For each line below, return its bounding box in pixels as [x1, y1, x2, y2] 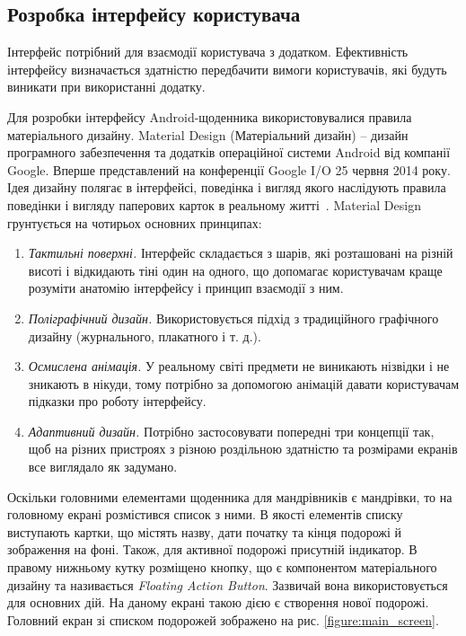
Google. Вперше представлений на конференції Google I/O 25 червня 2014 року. [7, 160, 451, 179]
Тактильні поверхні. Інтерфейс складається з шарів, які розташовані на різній [28, 243, 453, 262]
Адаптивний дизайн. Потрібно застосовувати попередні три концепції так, [28, 421, 435, 440]
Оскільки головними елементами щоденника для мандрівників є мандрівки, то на [7, 487, 453, 506]
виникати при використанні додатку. [7, 77, 206, 96]
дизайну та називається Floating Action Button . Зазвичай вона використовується [7, 575, 448, 594]
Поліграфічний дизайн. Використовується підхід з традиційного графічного [28, 308, 439, 327]
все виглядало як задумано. [28, 457, 178, 476]
